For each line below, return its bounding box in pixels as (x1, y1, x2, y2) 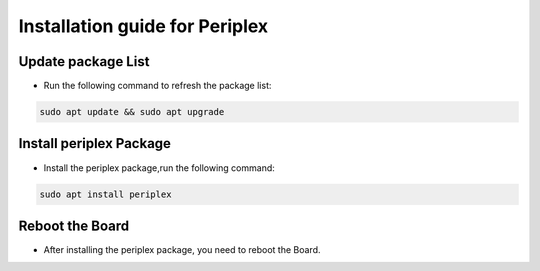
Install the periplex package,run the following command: (43, 161, 275, 174)
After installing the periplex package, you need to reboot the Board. (43, 244, 321, 256)
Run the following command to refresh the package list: (43, 80, 272, 92)
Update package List (18, 53, 150, 70)
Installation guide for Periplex (18, 15, 269, 37)
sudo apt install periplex (39, 188, 172, 200)
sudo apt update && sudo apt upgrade (39, 106, 225, 118)
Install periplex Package (18, 135, 172, 152)
